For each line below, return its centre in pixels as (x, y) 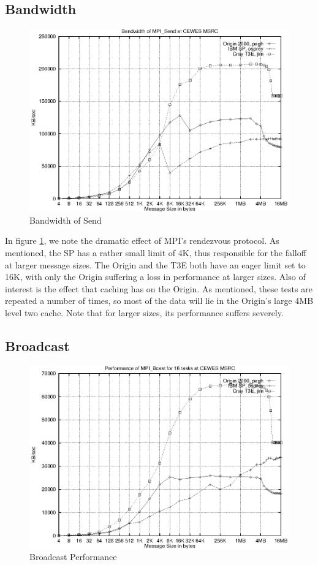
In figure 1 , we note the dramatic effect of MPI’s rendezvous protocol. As (142, 241)
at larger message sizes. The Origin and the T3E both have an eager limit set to (155, 264)
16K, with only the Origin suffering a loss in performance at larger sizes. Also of (155, 277)
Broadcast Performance (73, 557)
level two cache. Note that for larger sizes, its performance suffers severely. (144, 312)
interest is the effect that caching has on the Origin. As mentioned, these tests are (159, 288)
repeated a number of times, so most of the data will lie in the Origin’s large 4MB (159, 301)
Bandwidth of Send (66, 220)
